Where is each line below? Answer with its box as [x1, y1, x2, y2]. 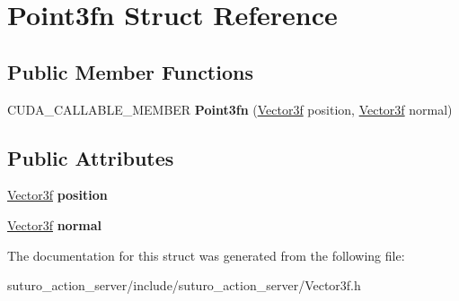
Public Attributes [7, 143, 174, 171]
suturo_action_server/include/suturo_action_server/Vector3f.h [7, 276, 361, 295]
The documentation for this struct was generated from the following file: [7, 245, 405, 264]
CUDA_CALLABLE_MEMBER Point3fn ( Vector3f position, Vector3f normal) [7, 99, 453, 118]
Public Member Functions [7, 57, 253, 85]
